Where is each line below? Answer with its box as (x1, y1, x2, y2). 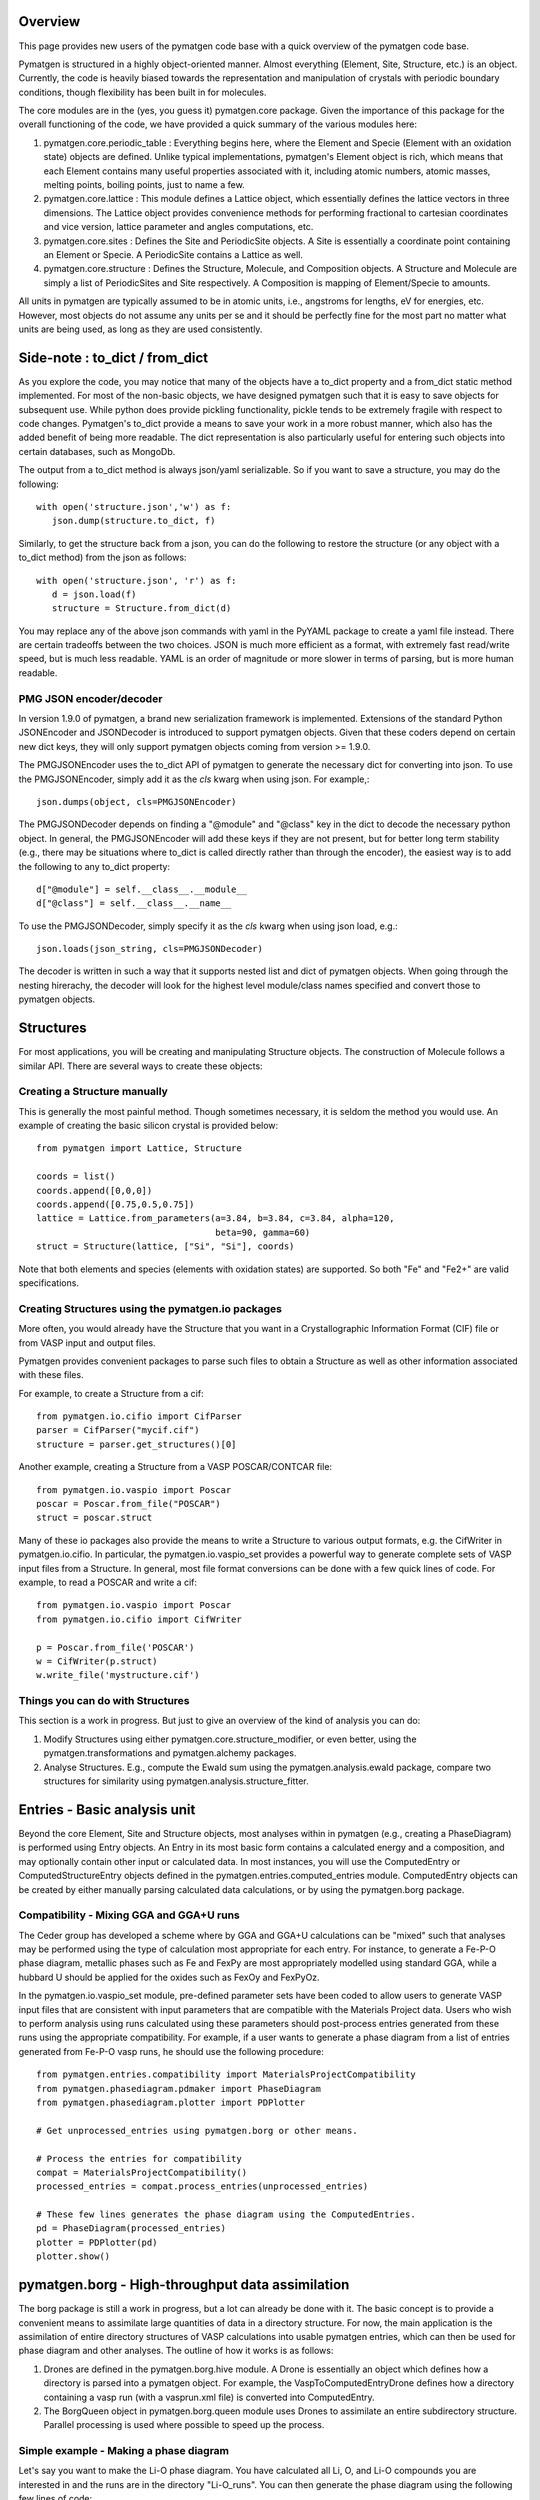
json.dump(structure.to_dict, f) (51, 515, 216, 527)
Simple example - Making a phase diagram (18, 2444, 230, 2458)
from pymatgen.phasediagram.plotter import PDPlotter (36, 2096, 305, 2108)
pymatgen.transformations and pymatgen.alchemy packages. (43, 1747, 297, 1759)
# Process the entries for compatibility (36, 2153, 242, 2164)
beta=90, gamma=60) (215, 1226, 311, 1238)
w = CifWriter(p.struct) (36, 1655, 158, 1667)
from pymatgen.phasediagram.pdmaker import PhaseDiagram (36, 2083, 322, 2094)
